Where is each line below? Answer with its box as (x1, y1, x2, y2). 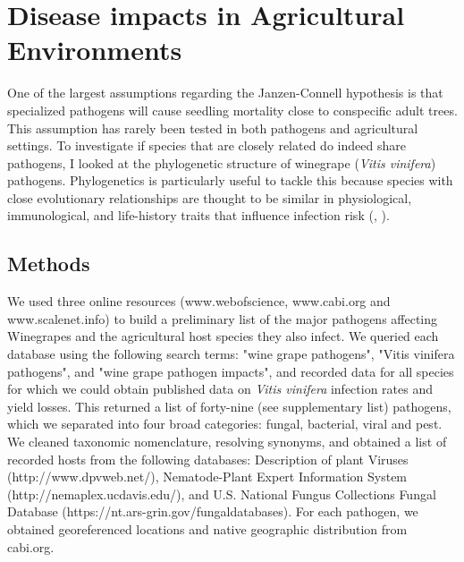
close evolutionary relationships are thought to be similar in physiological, (7, 188, 412, 207)
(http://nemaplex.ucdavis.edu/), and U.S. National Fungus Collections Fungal (7, 484, 436, 503)
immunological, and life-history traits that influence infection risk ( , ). (7, 206, 390, 225)
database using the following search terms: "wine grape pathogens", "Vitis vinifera (7, 345, 455, 363)
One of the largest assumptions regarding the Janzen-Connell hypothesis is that (7, 83, 443, 102)
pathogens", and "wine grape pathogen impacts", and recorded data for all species (7, 362, 454, 380)
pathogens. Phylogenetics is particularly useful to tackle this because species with (7, 171, 453, 190)
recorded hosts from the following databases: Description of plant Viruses (7, 449, 409, 468)
